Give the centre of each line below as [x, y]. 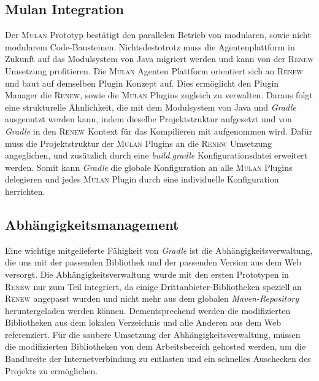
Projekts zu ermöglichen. [52, 370]
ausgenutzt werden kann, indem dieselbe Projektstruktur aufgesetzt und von [148, 119]
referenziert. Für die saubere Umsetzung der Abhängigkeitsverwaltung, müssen [153, 334]
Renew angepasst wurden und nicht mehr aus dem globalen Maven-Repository [152, 298]
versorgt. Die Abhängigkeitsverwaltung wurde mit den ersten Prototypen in [147, 274]
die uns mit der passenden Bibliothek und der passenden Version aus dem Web [153, 262]
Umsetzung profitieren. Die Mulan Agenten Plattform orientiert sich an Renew [154, 70]
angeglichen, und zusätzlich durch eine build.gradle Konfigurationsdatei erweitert [156, 155]
